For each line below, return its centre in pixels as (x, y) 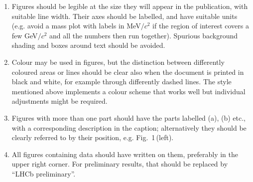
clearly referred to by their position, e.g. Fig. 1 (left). (93, 137)
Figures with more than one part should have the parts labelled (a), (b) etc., (129, 117)
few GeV (25, 35)
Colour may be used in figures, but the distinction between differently (118, 62)
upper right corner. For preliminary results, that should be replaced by (120, 164)
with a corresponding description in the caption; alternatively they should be (129, 127)
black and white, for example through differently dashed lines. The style (122, 82)
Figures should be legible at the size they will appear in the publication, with (130, 6)
